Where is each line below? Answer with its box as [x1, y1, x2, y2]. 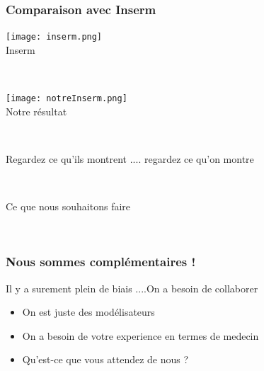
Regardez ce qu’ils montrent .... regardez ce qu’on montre [6, 151, 254, 166]
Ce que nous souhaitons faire [6, 199, 131, 214]
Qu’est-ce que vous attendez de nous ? [22, 352, 189, 367]
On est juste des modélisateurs [22, 304, 155, 319]
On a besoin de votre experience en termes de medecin [22, 328, 259, 343]
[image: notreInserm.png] [6, 93, 127, 104]
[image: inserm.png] [6, 32, 103, 42]
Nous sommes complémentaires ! [6, 253, 196, 270]
